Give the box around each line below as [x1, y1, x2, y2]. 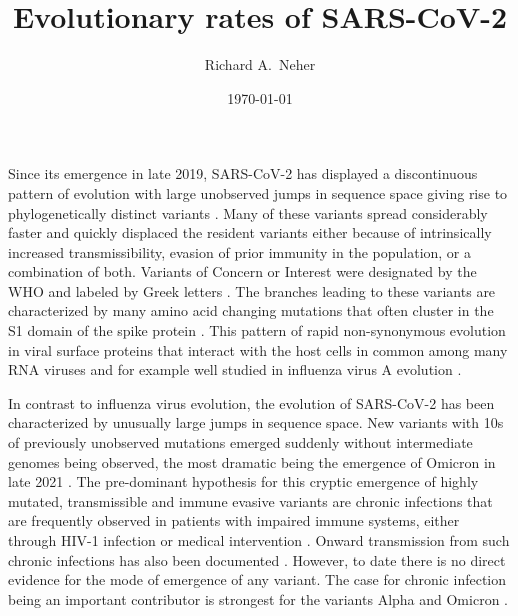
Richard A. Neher [204, 54, 316, 75]
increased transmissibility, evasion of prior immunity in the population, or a [8, 241, 472, 262]
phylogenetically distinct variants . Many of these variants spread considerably [8, 202, 488, 223]
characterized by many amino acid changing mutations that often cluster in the [8, 300, 494, 321]
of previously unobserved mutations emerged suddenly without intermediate [8, 432, 473, 453]
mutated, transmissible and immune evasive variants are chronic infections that [8, 490, 493, 511]
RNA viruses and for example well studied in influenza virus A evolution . [8, 359, 462, 380]
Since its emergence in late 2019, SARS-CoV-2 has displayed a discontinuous [8, 163, 478, 184]
